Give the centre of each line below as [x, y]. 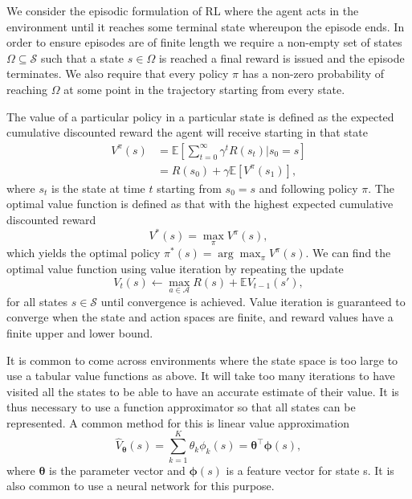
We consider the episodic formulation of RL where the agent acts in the [183, 10]
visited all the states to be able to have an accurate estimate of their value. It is [203, 391]
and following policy [308, 188]
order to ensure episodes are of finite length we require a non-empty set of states [204, 42]
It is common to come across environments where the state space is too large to [202, 360]
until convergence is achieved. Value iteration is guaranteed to [253, 301]
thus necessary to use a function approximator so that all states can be [181, 407]
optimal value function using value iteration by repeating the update [175, 268]
